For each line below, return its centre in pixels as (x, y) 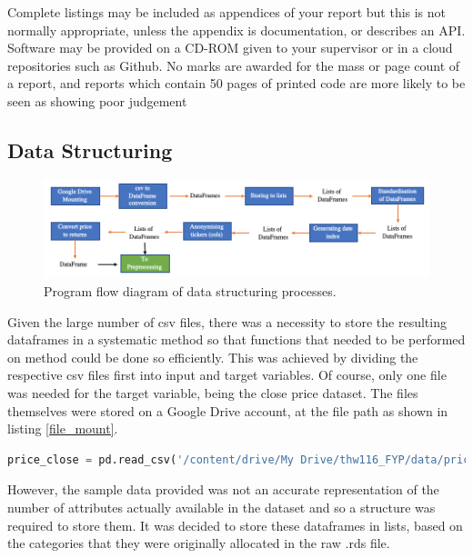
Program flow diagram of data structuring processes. (190, 291)
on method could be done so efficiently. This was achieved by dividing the (213, 357)
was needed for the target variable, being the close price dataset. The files (213, 392)
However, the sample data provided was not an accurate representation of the (223, 489)
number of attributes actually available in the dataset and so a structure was (221, 507)
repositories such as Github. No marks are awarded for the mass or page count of (234, 65)
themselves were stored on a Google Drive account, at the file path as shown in (228, 410)
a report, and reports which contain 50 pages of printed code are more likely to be (236, 83)
